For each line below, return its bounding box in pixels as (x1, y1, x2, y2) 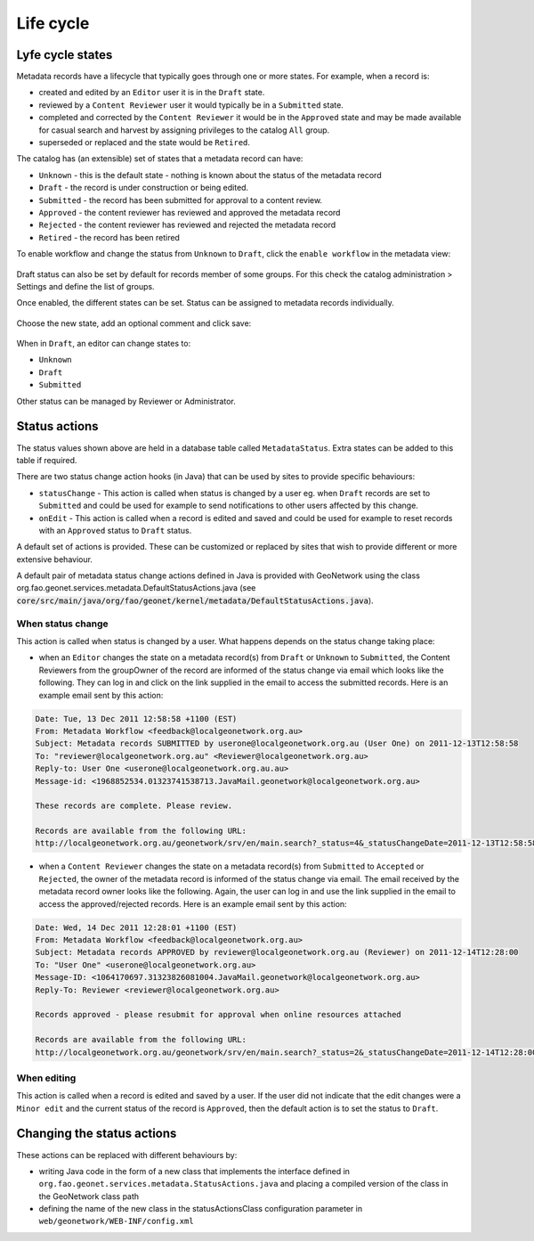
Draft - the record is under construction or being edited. (38, 183, 249, 193)
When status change (16, 617, 109, 630)
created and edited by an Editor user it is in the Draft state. (38, 87, 265, 98)
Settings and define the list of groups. (16, 281, 155, 291)
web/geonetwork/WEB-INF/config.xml (38, 1216, 195, 1227)
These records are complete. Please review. (35, 801, 233, 811)
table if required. (16, 454, 77, 465)
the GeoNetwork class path (38, 1190, 140, 1202)
